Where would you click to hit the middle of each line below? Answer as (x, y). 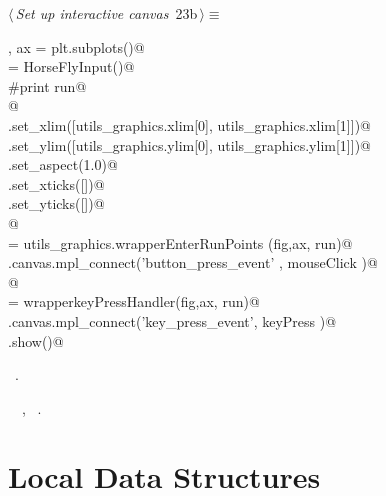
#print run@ (47, 85)
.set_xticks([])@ (56, 183)
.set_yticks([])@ (56, 203)
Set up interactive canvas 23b (106, 13)
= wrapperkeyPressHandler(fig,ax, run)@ (134, 301)
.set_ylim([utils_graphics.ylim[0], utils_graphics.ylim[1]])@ (189, 144)
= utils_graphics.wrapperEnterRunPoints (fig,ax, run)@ (180, 242)
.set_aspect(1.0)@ (63, 164)
